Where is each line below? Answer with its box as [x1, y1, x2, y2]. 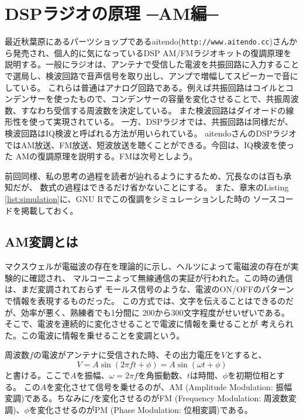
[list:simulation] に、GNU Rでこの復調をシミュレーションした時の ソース [5, 192, 277, 204]
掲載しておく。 [20, 204, 78, 216]
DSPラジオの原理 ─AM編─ [5, 1, 219, 25]
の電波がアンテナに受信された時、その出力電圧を [33, 349, 222, 361]
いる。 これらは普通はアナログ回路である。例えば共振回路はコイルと [20, 81, 285, 93]
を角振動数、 [137, 369, 187, 381]
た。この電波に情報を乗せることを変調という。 [5, 329, 185, 341]
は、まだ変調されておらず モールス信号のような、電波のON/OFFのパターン [5, 283, 294, 295]
